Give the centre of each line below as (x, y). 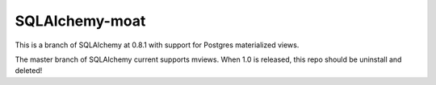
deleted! (29, 71)
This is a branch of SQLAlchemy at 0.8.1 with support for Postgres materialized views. (157, 45)
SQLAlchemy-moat (80, 21)
